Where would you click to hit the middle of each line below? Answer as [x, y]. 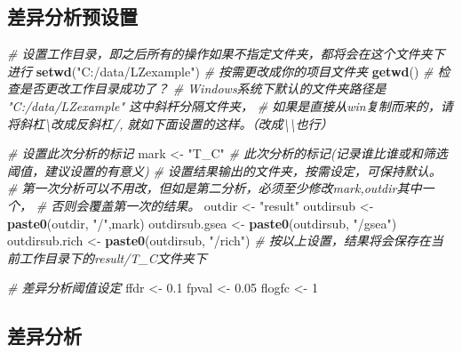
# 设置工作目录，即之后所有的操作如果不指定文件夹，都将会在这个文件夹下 [226, 54]
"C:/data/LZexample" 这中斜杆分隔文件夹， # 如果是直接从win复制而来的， [224, 105]
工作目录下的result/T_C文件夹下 [113, 257]
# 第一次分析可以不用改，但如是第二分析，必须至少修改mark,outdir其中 [215, 188]
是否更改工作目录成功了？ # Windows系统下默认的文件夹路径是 [203, 88]
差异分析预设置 [72, 16]
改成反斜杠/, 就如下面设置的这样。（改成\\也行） [191, 123]
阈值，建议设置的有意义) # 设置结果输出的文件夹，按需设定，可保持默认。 [224, 170]
